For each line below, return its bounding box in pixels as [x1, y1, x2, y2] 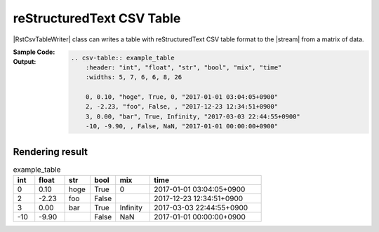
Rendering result [13, 146, 88, 158]
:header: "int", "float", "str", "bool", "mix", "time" [85, 63, 282, 71]
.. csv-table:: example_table [70, 53, 175, 62]
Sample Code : [13, 48, 55, 56]
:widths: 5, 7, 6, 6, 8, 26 [85, 74, 182, 81]
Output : [13, 57, 36, 66]
